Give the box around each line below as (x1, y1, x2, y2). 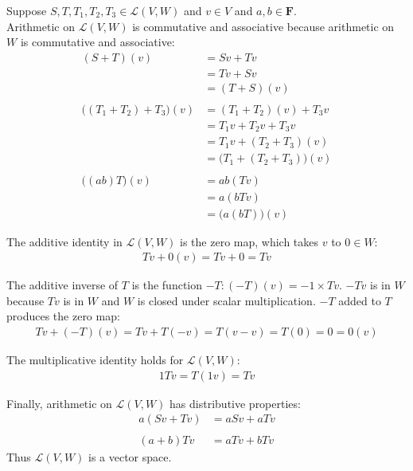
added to (338, 292, 381, 308)
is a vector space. (88, 449, 172, 465)
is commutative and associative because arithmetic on (132, 18, 395, 34)
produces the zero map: (6, 308, 120, 324)
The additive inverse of (6, 277, 119, 293)
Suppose (6, 2, 47, 18)
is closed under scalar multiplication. (137, 292, 316, 308)
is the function (131, 277, 202, 293)
